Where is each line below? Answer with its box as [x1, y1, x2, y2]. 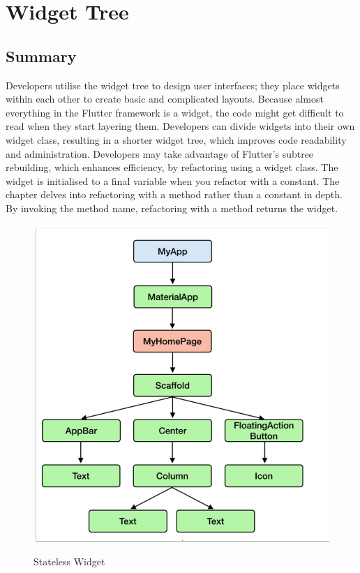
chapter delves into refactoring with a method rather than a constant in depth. [6, 187, 343, 202]
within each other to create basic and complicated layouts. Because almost [6, 91, 324, 106]
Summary [6, 45, 77, 66]
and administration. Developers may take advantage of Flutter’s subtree [6, 146, 314, 161]
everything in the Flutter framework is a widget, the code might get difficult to [6, 105, 344, 119]
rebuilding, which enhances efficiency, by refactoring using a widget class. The [6, 160, 338, 174]
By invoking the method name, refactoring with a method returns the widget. [6, 200, 338, 215]
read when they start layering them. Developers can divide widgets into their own [6, 119, 355, 133]
